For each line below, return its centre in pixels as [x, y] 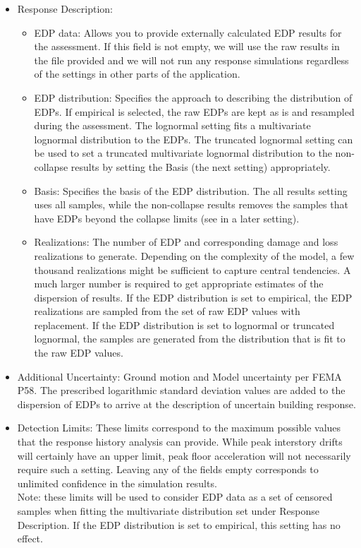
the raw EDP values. [79, 353]
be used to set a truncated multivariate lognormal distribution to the [183, 153]
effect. [30, 538]
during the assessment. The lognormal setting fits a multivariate [172, 125]
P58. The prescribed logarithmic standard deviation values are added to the [181, 390]
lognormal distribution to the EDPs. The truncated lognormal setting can [194, 139]
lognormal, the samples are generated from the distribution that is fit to [190, 339]
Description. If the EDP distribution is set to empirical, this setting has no [179, 524]
